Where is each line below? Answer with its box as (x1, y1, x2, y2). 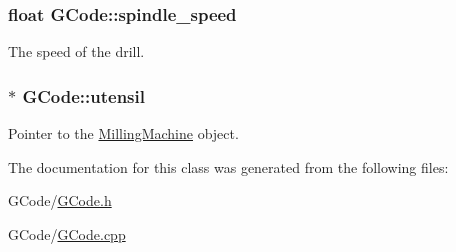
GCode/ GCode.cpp (8, 223, 126, 244)
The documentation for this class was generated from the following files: (8, 156, 449, 177)
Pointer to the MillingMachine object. (8, 123, 239, 144)
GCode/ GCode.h (8, 190, 112, 211)
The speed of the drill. (8, 41, 145, 62)
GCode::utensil (22, 83, 145, 108)
